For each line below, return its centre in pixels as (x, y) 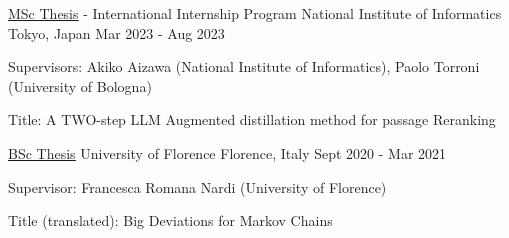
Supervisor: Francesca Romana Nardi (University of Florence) (197, 186)
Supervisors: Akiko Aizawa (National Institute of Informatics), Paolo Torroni (244, 66)
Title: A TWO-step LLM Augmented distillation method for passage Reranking (252, 119)
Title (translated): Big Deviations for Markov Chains (170, 220)
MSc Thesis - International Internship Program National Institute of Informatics (255, 13)
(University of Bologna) (80, 85)
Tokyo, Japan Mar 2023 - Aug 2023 (116, 32)
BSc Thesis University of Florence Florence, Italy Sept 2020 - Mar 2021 (227, 152)
